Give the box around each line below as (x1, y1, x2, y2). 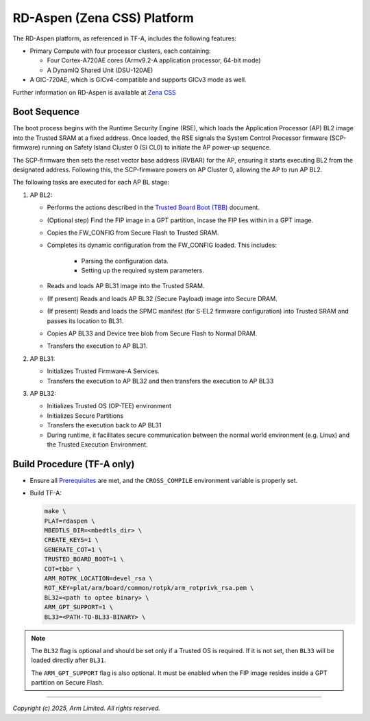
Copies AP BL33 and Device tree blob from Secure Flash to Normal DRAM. (47, 329, 258, 338)
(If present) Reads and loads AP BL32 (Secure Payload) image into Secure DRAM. (47, 294, 277, 303)
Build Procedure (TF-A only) (12, 458, 135, 470)
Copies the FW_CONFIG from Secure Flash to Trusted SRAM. (47, 228, 219, 237)
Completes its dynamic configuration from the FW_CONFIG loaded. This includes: (47, 241, 277, 250)
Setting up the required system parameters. (81, 266, 205, 274)
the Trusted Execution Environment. (47, 440, 148, 449)
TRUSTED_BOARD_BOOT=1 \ (44, 556, 125, 563)
